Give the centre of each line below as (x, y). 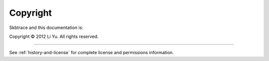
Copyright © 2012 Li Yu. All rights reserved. (54, 36)
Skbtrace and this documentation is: (46, 28)
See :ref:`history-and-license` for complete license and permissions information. (91, 53)
